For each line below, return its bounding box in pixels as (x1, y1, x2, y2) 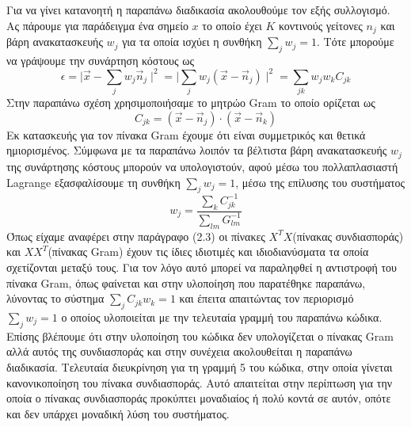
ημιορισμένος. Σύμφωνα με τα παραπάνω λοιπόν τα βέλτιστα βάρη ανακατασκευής (6, 142, 387, 158)
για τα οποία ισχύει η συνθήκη (122, 33, 262, 50)
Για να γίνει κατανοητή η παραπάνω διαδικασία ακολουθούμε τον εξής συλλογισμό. (6, 2, 390, 17)
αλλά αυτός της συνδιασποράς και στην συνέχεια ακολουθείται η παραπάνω (6, 343, 352, 360)
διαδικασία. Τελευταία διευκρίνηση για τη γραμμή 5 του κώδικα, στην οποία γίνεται (6, 358, 393, 375)
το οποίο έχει (202, 17, 262, 33)
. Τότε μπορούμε (316, 33, 394, 50)
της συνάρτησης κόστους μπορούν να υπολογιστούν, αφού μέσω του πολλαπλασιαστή (6, 158, 398, 174)
